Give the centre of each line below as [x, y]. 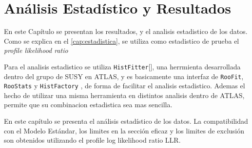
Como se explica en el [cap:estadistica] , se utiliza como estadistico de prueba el [122, 41]
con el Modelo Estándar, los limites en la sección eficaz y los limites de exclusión [124, 130]
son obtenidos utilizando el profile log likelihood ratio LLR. [92, 140]
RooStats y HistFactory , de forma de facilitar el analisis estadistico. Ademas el [125, 86]
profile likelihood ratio [36, 50]
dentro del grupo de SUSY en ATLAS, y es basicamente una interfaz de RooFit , [124, 76]
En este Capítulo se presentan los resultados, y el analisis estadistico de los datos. [126, 31]
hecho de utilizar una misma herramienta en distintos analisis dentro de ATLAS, [124, 95]
